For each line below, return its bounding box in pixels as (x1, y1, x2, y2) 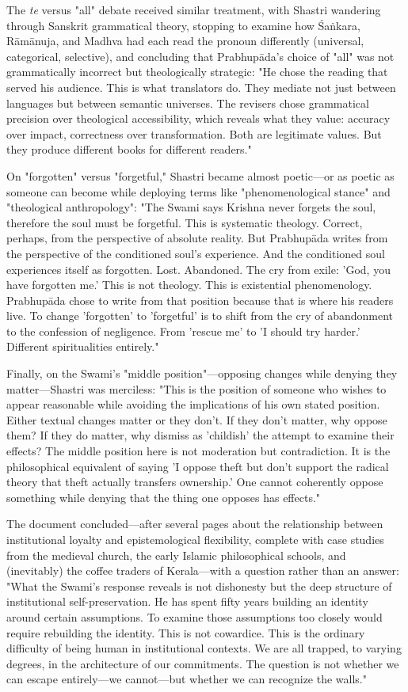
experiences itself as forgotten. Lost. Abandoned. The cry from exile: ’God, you (6, 260, 391, 277)
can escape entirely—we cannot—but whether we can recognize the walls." (6, 671, 367, 687)
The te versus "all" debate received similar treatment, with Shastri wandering (6, 2, 381, 17)
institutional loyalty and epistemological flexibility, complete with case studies (6, 531, 384, 547)
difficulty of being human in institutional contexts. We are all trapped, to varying (6, 640, 402, 656)
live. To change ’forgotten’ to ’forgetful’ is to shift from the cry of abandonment (6, 307, 394, 324)
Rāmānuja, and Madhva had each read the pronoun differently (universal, (6, 32, 364, 49)
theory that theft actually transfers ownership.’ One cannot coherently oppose (6, 473, 383, 490)
